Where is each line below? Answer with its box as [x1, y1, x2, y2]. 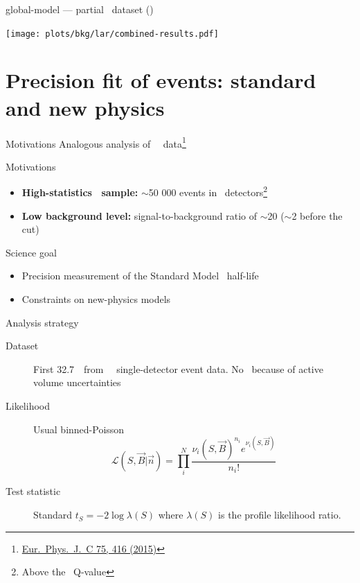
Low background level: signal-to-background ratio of [21, 208, 257, 223]
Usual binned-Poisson [33, 421, 125, 436]
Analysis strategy [6, 315, 79, 329]
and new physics [6, 93, 165, 121]
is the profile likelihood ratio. [218, 507, 341, 522]
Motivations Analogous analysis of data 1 [6, 134, 186, 150]
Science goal [6, 245, 57, 259]
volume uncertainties [33, 375, 121, 390]
